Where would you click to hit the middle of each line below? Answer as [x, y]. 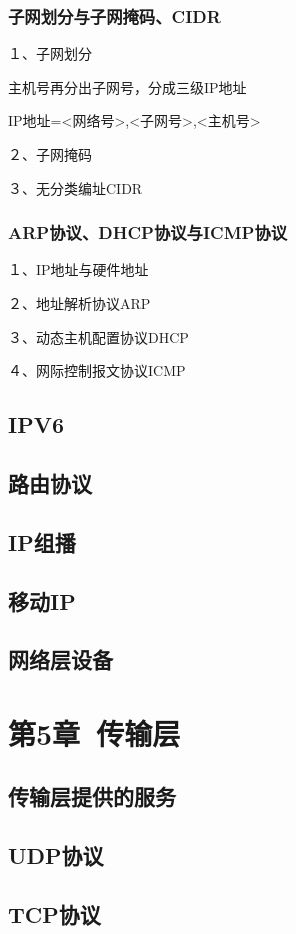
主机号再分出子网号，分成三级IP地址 [127, 86]
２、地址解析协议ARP [79, 303]
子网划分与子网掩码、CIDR [114, 15]
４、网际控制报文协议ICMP [97, 370]
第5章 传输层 [94, 732]
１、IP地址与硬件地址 [78, 269]
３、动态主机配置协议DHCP [98, 336]
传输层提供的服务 [92, 796]
